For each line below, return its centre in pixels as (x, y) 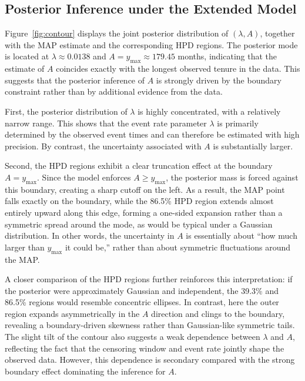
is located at (27, 56)
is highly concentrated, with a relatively (209, 111)
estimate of (25, 68)
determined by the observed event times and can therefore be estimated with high (152, 134)
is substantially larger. (253, 146)
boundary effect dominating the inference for (85, 371)
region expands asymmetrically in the (72, 313)
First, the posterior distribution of (66, 111)
